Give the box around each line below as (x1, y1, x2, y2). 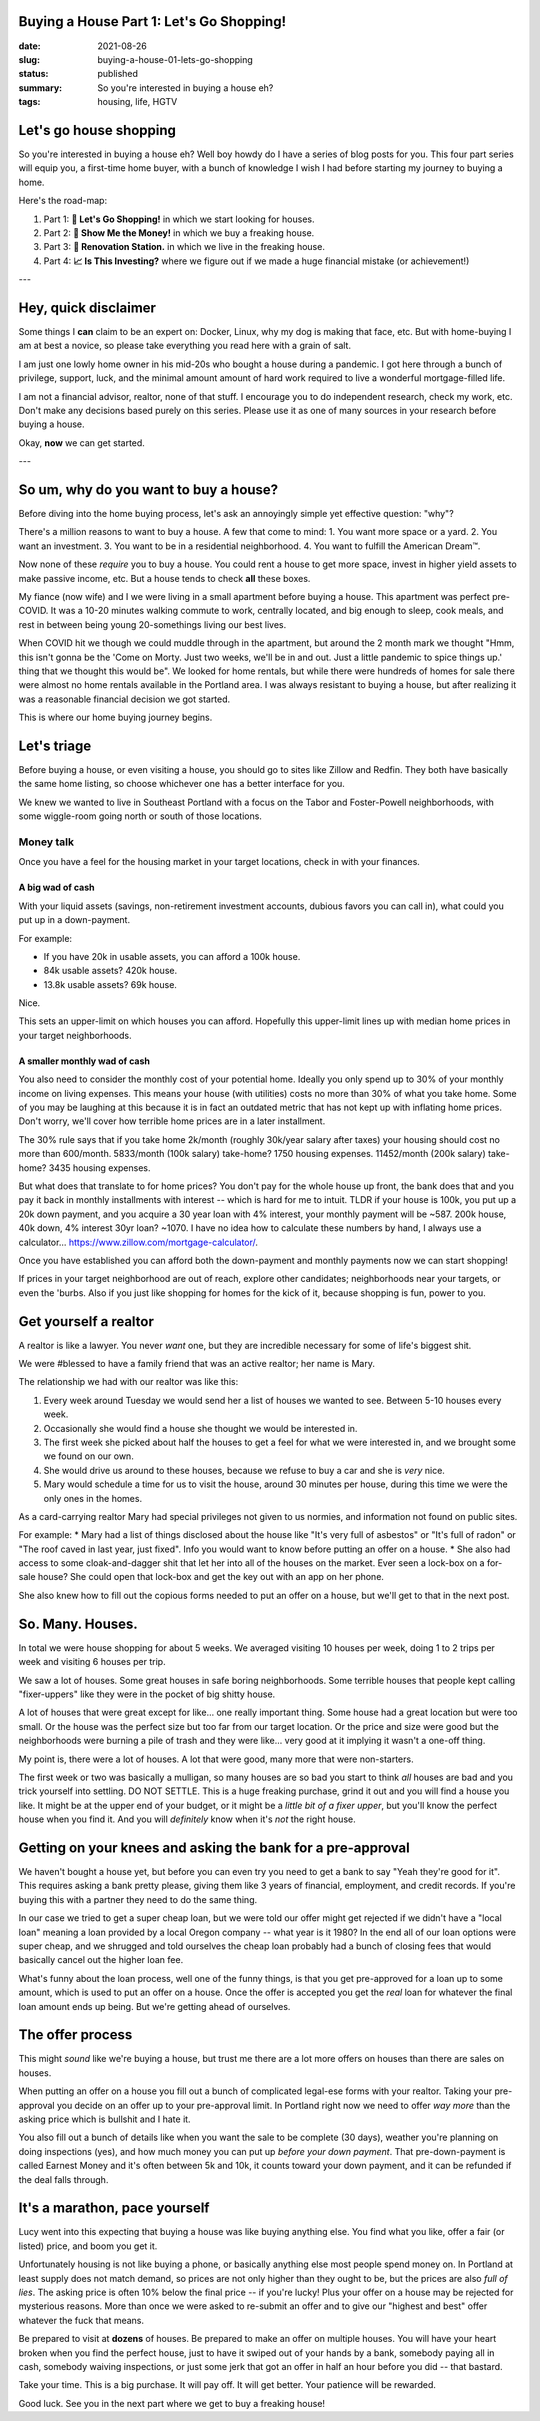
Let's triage (18, 737, 92, 754)
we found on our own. (43, 1450, 134, 1462)
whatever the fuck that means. (18, 2314, 145, 2326)
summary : (18, 81, 63, 94)
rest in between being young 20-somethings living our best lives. (18, 618, 287, 630)
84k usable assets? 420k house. (43, 965, 178, 977)
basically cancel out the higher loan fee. (18, 1954, 184, 1966)
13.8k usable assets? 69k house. (43, 978, 177, 990)
